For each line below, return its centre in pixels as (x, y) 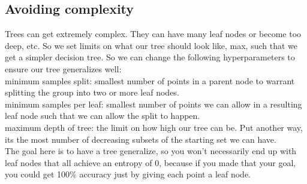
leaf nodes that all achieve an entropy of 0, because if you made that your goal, (151, 162)
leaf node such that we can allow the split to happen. (103, 116)
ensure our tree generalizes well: (63, 68)
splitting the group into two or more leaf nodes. (92, 92)
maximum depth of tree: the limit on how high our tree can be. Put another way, (154, 127)
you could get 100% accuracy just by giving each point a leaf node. (128, 174)
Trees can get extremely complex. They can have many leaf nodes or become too (153, 34)
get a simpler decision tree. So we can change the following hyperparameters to (150, 57)
